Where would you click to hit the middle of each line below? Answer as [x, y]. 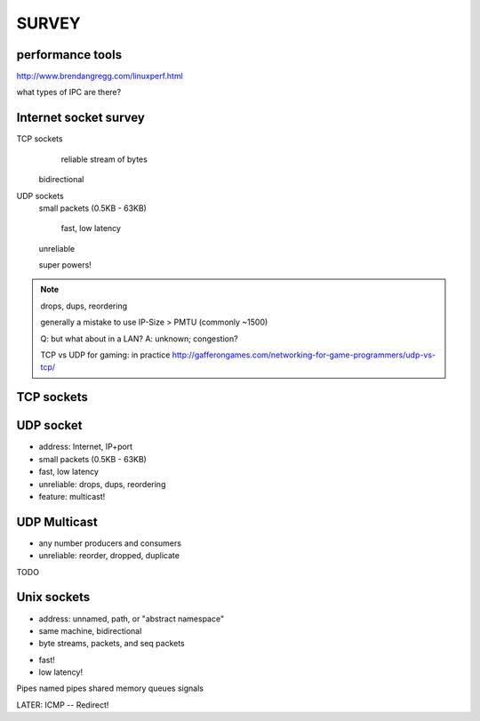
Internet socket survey [81, 118]
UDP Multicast [57, 521]
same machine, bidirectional [90, 630]
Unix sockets [53, 597]
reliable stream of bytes [104, 159]
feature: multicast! [72, 496]
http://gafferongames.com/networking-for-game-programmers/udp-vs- [304, 355]
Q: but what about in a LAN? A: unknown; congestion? [140, 339]
